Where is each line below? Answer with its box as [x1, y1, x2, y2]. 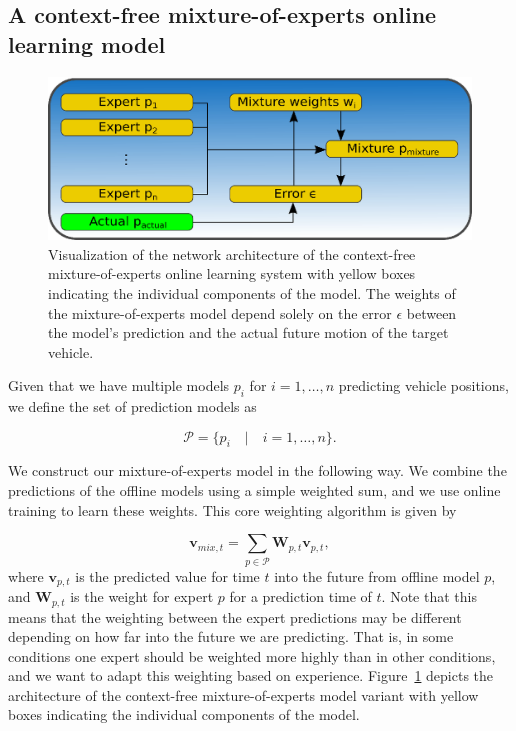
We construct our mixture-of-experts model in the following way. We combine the [8, 460, 507, 481]
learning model [8, 28, 166, 59]
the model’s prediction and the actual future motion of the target [48, 322, 449, 343]
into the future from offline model [274, 565, 480, 586]
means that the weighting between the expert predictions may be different [8, 606, 462, 627]
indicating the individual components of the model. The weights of [48, 282, 456, 303]
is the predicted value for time [75, 565, 260, 586]
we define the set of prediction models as [8, 396, 257, 417]
